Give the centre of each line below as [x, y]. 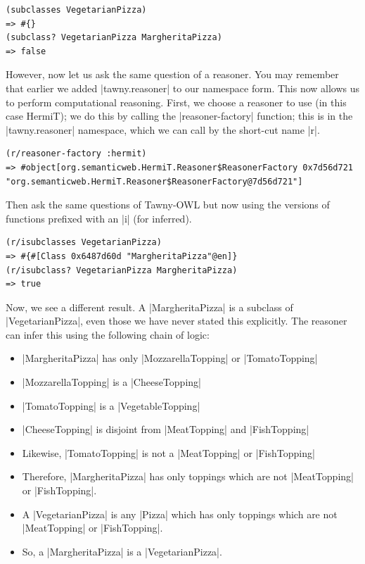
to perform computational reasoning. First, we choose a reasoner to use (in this [176, 102]
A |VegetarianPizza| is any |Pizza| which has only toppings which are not [180, 514]
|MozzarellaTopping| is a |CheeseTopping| [111, 382]
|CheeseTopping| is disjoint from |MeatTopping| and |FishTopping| [166, 429]
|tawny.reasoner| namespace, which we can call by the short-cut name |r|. [163, 129]
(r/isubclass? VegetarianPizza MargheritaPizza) [122, 270]
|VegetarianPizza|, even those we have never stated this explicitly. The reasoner [177, 321]
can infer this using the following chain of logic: [108, 334]
